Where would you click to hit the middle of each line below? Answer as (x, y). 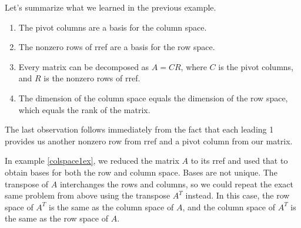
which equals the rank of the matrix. (84, 109)
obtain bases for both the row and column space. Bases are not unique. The (141, 172)
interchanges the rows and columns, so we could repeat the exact (176, 184)
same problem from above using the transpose (88, 195)
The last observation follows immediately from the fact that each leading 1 (139, 129)
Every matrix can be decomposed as (84, 66)
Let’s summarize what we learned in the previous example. (111, 7)
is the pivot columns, (256, 66)
